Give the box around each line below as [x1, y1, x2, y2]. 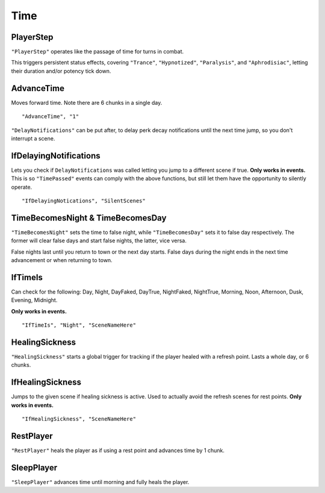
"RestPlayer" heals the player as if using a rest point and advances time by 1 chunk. [11, 447, 225, 454]
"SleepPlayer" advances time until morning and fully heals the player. [11, 478, 190, 485]
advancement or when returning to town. [11, 257, 113, 264]
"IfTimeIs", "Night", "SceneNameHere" [22, 322, 137, 328]
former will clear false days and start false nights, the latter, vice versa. [11, 237, 187, 244]
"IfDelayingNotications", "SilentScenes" [22, 198, 146, 204]
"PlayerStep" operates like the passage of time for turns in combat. [11, 48, 184, 55]
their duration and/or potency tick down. [11, 67, 111, 75]
